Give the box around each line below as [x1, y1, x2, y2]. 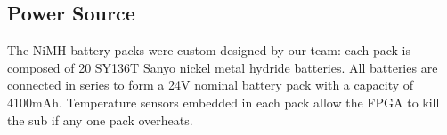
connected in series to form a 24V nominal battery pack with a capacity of [7, 75, 414, 94]
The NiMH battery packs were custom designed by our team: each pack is [7, 41, 411, 60]
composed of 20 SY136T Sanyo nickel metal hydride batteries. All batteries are [7, 58, 438, 76]
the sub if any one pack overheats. [7, 110, 193, 129]
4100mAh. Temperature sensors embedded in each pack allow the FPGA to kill [7, 92, 440, 111]
